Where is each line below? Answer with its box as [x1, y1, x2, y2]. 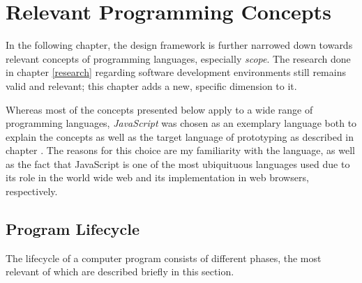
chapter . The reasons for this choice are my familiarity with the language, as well [6, 143, 355, 158]
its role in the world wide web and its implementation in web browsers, [6, 170, 309, 185]
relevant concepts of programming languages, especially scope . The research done [6, 51, 351, 66]
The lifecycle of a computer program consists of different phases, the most [6, 250, 322, 265]
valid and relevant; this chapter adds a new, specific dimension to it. [6, 78, 297, 93]
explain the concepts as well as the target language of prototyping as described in [6, 129, 354, 144]
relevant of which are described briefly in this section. [6, 264, 234, 279]
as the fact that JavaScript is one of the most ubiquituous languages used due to [6, 156, 350, 171]
